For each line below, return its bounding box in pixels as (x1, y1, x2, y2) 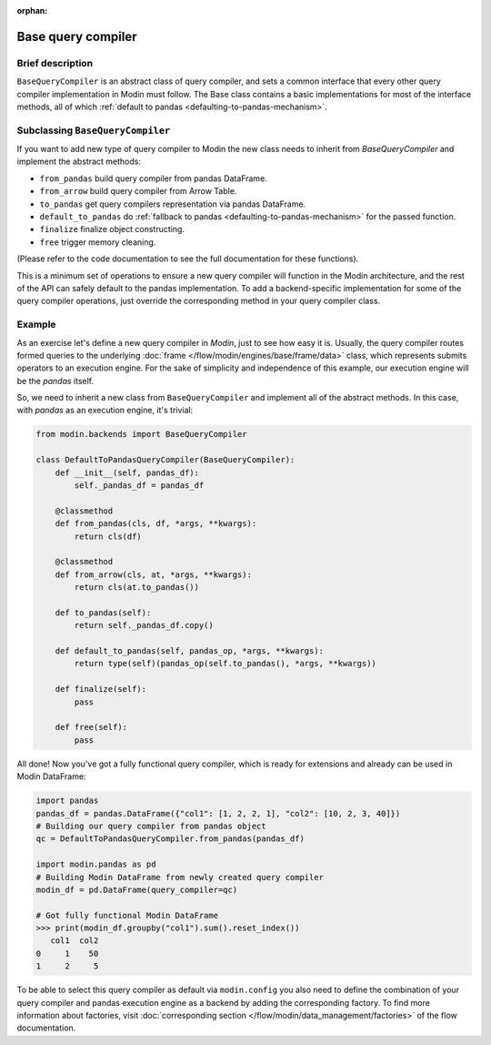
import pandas (35, 796, 99, 806)
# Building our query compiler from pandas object (35, 820, 267, 831)
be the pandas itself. (16, 375, 95, 386)
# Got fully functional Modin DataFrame (35, 910, 218, 920)
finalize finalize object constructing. (39, 224, 185, 235)
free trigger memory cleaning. (39, 237, 156, 248)
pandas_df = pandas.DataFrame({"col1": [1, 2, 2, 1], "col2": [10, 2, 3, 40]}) (35, 808, 401, 818)
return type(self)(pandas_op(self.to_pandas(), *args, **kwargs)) (74, 658, 377, 669)
